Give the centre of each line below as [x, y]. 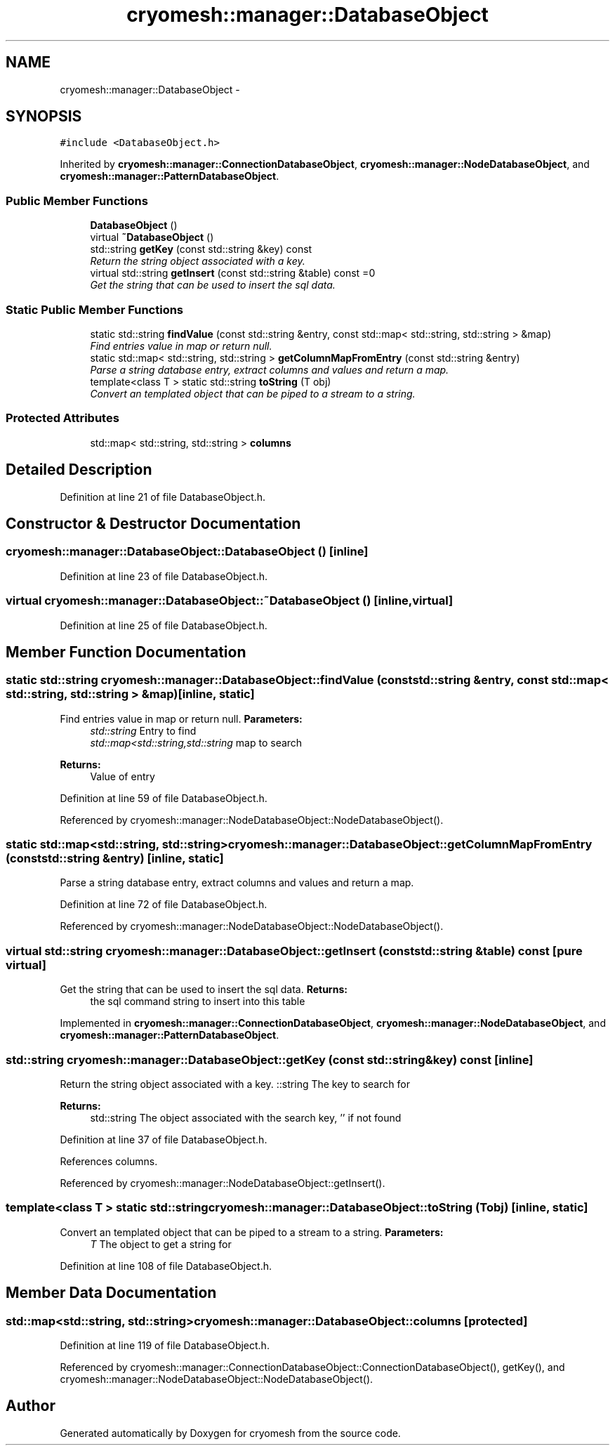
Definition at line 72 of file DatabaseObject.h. [164, 905]
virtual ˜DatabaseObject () [152, 237]
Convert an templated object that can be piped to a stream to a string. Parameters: [252, 1232]
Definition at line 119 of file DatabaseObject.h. [165, 1345]
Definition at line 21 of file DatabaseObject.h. [163, 497]
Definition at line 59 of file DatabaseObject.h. [164, 798]
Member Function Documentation [126, 652]
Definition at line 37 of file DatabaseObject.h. [164, 1139]
